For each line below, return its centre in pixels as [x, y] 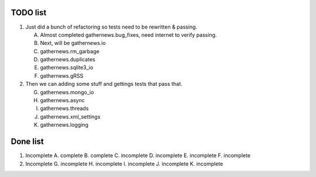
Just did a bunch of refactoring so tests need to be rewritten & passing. [111, 27]
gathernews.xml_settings [70, 116]
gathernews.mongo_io [67, 92]
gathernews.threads [64, 109]
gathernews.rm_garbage [70, 51]
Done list [27, 142]
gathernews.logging [64, 125]
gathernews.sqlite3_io [67, 68]
